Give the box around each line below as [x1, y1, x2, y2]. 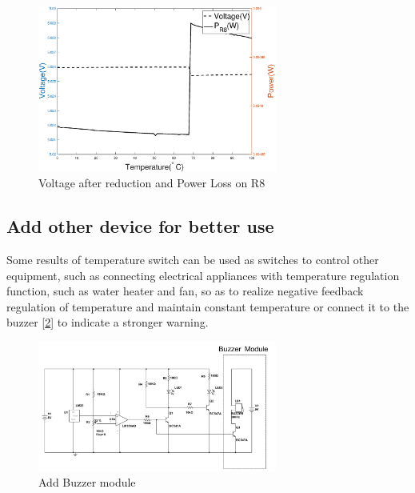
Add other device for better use [6, 214, 274, 238]
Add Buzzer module [38, 474, 136, 491]
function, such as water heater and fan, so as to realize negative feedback [6, 283, 364, 299]
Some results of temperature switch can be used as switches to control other [6, 251, 379, 268]
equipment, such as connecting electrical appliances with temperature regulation [6, 267, 400, 283]
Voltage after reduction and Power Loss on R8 [38, 174, 265, 191]
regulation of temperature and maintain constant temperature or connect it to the [6, 298, 409, 315]
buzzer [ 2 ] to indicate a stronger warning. [6, 314, 209, 331]
